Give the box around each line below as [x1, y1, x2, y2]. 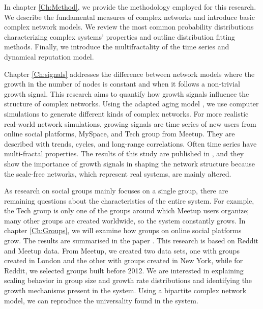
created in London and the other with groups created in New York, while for [4, 255, 243, 266]
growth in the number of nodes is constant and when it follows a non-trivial [4, 78, 241, 89]
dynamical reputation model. [4, 51, 94, 62]
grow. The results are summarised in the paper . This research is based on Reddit [4, 235, 258, 246]
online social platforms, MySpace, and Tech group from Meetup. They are [4, 128, 235, 139]
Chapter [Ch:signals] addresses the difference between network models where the [4, 68, 255, 79]
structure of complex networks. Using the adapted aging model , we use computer [4, 98, 259, 109]
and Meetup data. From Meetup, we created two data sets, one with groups [4, 245, 240, 256]
